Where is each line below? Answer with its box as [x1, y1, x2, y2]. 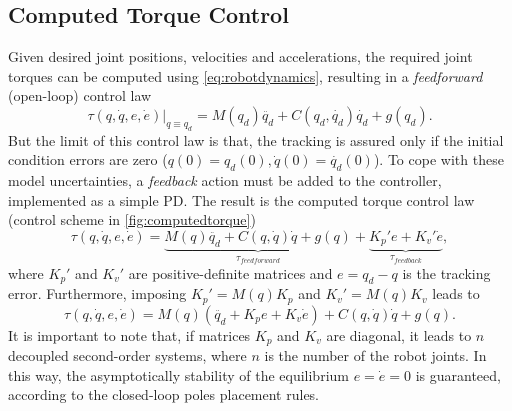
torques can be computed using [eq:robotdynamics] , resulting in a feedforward [8, 65, 483, 86]
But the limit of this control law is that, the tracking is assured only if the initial [8, 129, 504, 150]
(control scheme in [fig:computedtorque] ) [8, 209, 256, 230]
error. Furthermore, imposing [8, 283, 187, 304]
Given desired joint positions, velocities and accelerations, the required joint [8, 46, 473, 67]
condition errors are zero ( [8, 149, 168, 170]
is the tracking [402, 262, 491, 283]
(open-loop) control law [8, 85, 152, 106]
